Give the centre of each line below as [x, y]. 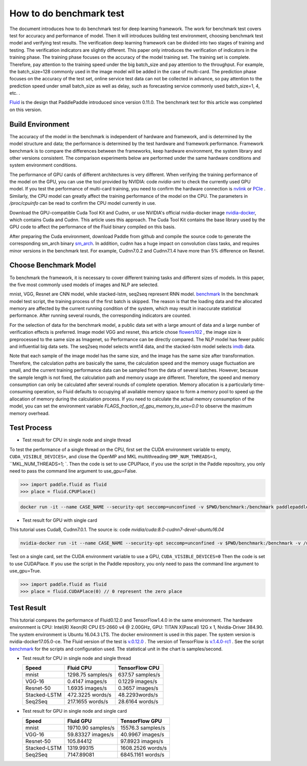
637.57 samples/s [139, 675]
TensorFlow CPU [139, 668]
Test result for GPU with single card [60, 520]
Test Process [31, 428]
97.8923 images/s [142, 741]
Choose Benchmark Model [53, 265]
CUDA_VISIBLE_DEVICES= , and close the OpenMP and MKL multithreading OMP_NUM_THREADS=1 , [113, 457]
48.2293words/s [138, 695]
